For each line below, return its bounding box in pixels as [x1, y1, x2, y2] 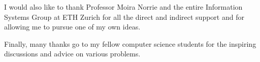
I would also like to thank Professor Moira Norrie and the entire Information [4, 2, 243, 12]
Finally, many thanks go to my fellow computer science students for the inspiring [4, 38, 256, 49]
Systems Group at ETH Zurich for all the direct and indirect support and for [4, 11, 244, 22]
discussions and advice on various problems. [4, 48, 141, 59]
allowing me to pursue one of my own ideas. [4, 21, 141, 32]
